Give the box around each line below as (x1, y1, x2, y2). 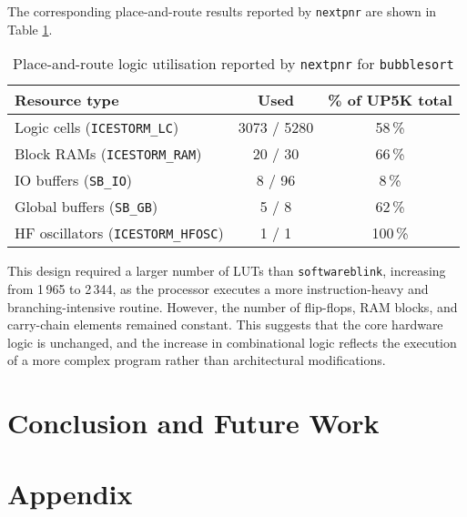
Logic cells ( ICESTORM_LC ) (15, 117, 179, 138)
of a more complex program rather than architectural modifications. (7, 350, 386, 370)
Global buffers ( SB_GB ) (15, 196, 158, 218)
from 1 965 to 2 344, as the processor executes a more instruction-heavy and (7, 279, 429, 298)
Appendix (7, 475, 133, 512)
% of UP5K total (328, 89, 452, 111)
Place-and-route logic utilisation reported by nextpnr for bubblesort (13, 53, 454, 75)
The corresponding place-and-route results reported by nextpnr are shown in (7, 2, 437, 20)
